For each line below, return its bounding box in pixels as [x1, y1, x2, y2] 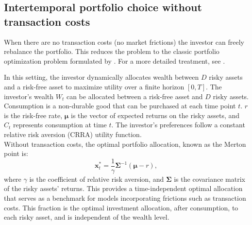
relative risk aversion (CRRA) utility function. [4, 129, 142, 139]
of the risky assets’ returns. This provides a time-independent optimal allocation [4, 183, 243, 193]
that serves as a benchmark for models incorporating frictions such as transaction [4, 192, 246, 203]
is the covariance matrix [174, 173, 245, 184]
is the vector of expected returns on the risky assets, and [70, 110, 240, 120]
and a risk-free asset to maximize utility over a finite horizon [4, 81, 185, 91]
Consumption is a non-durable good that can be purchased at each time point [4, 101, 236, 111]
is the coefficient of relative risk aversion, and [29, 173, 164, 184]
